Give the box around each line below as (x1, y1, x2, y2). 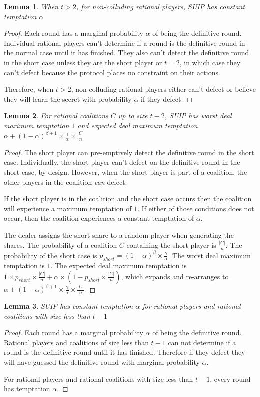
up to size (118, 110, 148, 121)
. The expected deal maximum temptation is (50, 260, 187, 271)
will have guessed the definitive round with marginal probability (4, 356, 200, 367)
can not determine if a (168, 337, 236, 347)
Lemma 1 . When (4, 1, 59, 11)
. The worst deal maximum (168, 250, 251, 260)
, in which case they (179, 57, 241, 67)
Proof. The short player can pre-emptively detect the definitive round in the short (4, 147, 254, 157)
